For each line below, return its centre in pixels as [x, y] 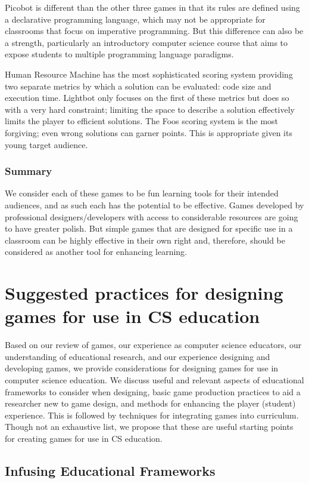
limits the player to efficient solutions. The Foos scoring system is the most [142, 121]
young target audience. [46, 144]
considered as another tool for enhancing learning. [96, 252]
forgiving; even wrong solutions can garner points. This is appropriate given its [149, 132]
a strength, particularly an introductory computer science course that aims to [146, 42]
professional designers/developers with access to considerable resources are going [152, 216]
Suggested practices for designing [144, 293]
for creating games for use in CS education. [84, 438]
